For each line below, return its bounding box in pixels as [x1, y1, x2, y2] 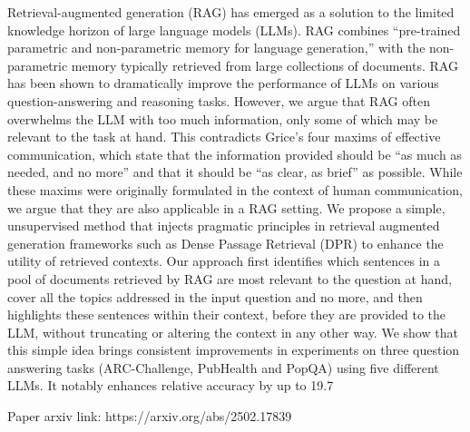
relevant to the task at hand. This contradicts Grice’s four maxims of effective [7, 127, 441, 146]
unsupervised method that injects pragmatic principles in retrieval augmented [7, 216, 440, 235]
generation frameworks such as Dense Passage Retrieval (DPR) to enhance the [7, 233, 444, 252]
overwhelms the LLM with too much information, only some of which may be [7, 109, 438, 128]
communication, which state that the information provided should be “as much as [7, 144, 462, 163]
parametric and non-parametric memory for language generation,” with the [7, 38, 426, 57]
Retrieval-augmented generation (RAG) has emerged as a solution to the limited [7, 3, 455, 21]
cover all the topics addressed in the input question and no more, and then [7, 287, 423, 306]
